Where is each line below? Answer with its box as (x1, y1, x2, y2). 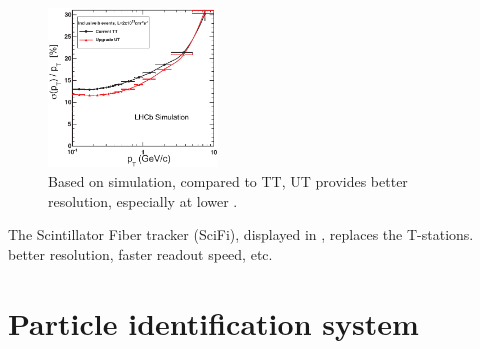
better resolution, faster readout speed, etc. (8, 243, 273, 264)
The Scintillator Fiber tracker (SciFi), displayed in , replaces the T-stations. (8, 224, 474, 245)
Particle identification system (8, 302, 419, 343)
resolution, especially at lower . (48, 190, 238, 211)
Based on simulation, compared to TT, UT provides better (48, 171, 408, 192)
